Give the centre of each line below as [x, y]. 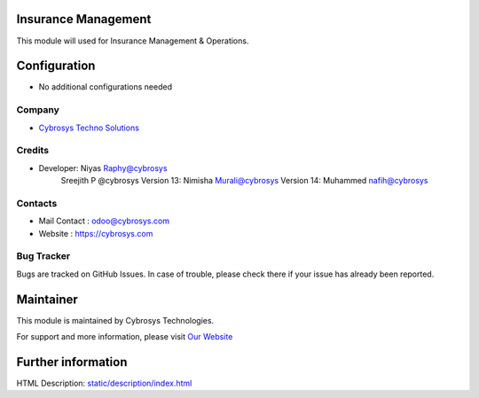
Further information [72, 362]
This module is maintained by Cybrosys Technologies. [115, 320]
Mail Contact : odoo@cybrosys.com [104, 221]
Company [38, 110]
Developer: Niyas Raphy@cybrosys [103, 168]
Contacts [37, 203]
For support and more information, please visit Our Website [125, 337]
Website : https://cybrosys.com [96, 233]
